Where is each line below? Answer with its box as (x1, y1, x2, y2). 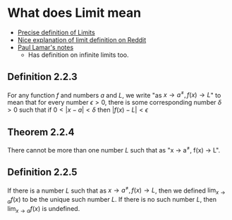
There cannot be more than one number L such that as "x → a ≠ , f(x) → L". (7, 145, 221, 154)
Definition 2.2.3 (7, 71, 78, 83)
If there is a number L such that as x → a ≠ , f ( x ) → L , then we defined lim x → (7, 185, 226, 196)
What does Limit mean (7, 5, 142, 21)
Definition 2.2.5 (7, 167, 78, 179)
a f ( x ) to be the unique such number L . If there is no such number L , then (7, 195, 217, 205)
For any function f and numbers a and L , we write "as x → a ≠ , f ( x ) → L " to (7, 89, 221, 99)
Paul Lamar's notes (17, 43, 74, 51)
